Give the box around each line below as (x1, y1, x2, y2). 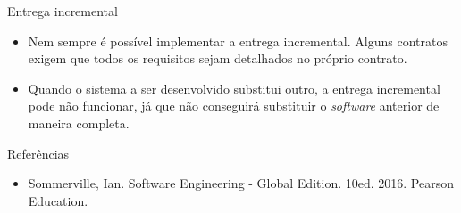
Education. (28, 191, 88, 209)
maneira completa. (28, 113, 130, 132)
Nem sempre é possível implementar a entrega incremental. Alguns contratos (28, 31, 448, 50)
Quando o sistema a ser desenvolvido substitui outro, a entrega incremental (28, 78, 440, 97)
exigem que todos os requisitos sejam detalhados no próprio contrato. (28, 49, 407, 68)
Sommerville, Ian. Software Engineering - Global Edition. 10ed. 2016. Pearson (28, 174, 454, 193)
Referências (7, 143, 70, 162)
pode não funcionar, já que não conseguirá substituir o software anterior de (28, 96, 440, 115)
